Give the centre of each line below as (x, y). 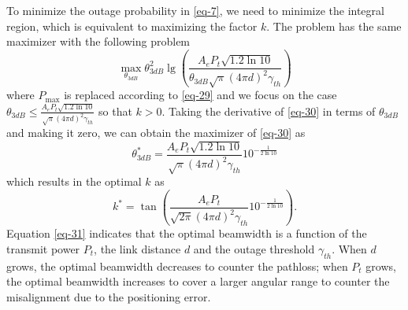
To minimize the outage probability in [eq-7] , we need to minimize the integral (195, 10)
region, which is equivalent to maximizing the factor (132, 26)
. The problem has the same (334, 26)
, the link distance (137, 248)
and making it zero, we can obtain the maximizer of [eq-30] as (156, 133)
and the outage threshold (254, 248)
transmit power (43, 248)
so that (115, 111)
